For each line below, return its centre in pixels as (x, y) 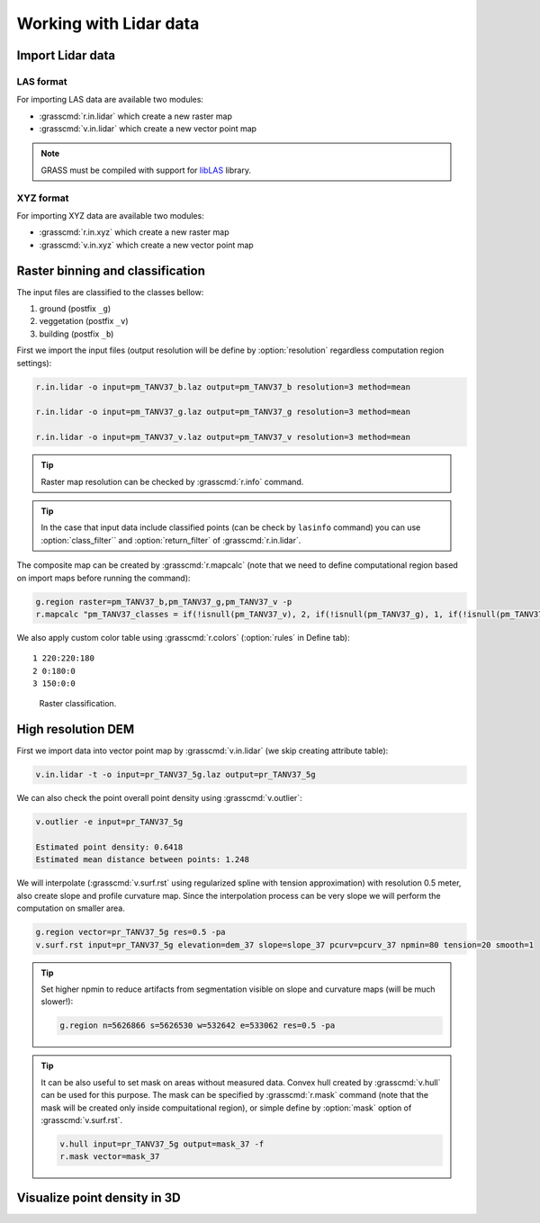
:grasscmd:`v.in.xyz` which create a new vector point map (146, 245)
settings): (34, 363)
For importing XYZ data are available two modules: (110, 216)
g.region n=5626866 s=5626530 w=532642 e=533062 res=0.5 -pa (198, 1025)
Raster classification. (78, 704)
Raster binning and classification (111, 270)
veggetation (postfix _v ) (84, 321)
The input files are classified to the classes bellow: (110, 292)
